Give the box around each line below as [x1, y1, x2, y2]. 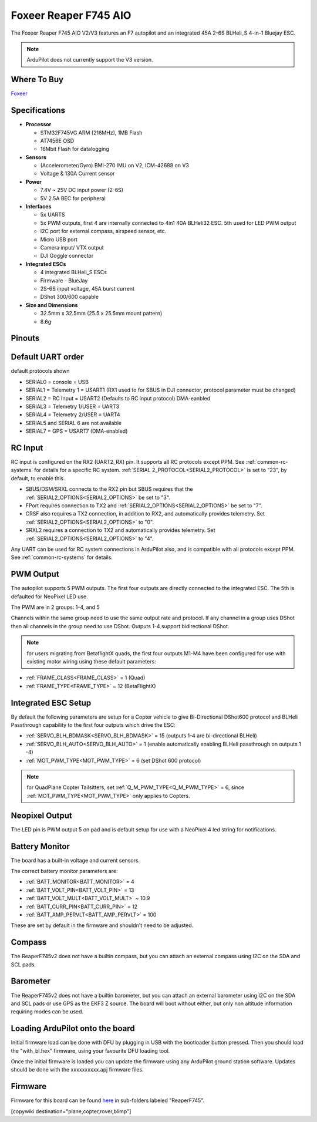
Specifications [11, 106, 66, 116]
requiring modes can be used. [11, 1008, 84, 1015]
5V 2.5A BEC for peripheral [40, 194, 106, 202]
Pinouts [11, 333, 40, 343]
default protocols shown [11, 368, 70, 375]
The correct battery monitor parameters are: [11, 868, 118, 875]
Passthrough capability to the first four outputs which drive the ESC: [11, 722, 176, 729]
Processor [25, 121, 52, 128]
